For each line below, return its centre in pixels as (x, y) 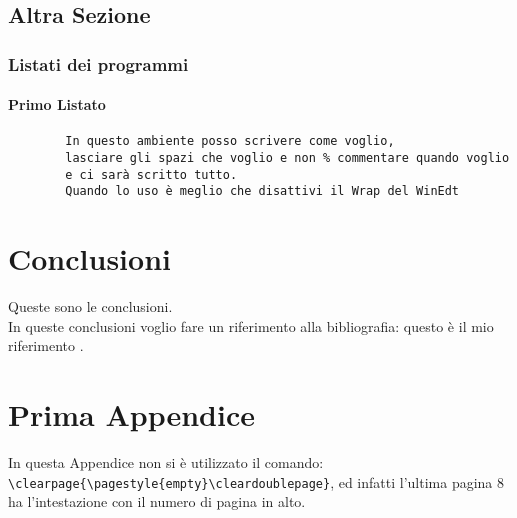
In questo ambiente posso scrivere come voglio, (230, 141)
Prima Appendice (131, 414)
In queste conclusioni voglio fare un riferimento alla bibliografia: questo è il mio (251, 325)
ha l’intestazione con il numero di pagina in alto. (157, 501)
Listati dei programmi (98, 63)
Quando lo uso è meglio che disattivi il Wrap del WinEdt (262, 191)
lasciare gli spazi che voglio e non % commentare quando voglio (287, 158)
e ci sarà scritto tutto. (151, 174)
